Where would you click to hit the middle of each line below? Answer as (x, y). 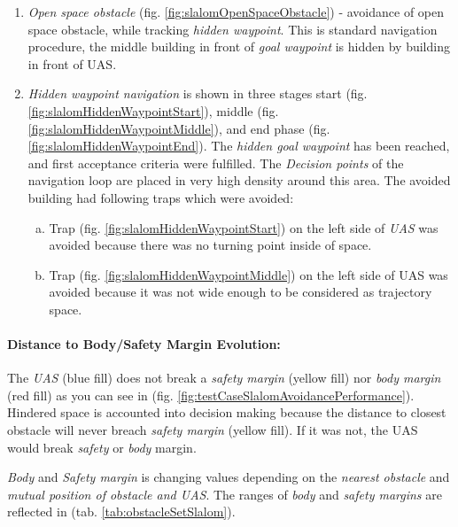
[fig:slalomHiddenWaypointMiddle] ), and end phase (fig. (179, 128)
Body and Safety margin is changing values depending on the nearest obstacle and (229, 477)
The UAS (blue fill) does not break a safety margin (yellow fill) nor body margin (224, 378)
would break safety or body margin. (102, 447)
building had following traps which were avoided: (161, 197)
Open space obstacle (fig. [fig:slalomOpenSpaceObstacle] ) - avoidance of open (236, 12)
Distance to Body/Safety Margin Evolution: (144, 344)
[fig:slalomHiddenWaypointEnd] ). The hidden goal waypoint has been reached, (239, 146)
